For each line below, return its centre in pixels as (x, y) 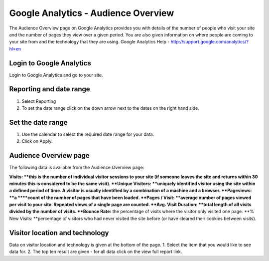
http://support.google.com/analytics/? (210, 42)
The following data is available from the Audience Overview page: (77, 168)
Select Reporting (39, 101)
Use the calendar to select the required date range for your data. (88, 134)
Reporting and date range (50, 89)
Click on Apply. (37, 141)
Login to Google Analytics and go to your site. (56, 75)
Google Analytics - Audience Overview (92, 13)
